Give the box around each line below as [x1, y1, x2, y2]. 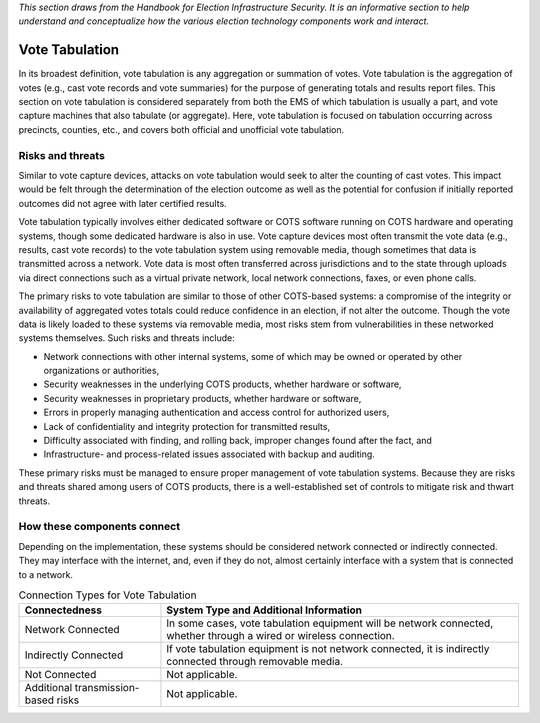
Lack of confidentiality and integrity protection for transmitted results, [43, 420, 330, 432]
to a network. [18, 568, 74, 580]
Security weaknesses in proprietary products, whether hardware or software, [43, 392, 362, 404]
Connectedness [24, 603, 102, 617]
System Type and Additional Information [166, 603, 363, 617]
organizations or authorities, [43, 365, 160, 377]
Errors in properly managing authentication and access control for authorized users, [43, 406, 390, 419]
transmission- [74, 681, 140, 695]
